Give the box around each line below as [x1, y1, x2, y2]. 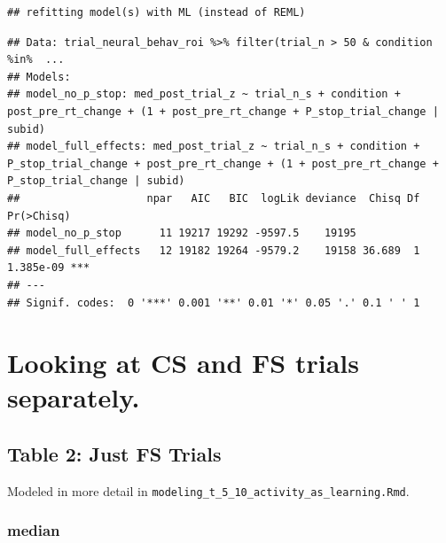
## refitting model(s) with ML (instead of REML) [7, 6, 306, 19]
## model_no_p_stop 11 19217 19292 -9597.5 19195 [7, 227, 356, 240]
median [7, 519, 60, 541]
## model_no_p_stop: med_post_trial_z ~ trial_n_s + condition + [7, 88, 401, 101]
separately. [7, 379, 140, 415]
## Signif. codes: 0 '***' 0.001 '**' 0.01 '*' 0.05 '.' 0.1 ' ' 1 [7, 296, 420, 309]
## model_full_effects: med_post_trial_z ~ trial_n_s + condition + [7, 140, 420, 153]
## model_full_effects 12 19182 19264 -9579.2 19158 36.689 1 [7, 244, 420, 257]
